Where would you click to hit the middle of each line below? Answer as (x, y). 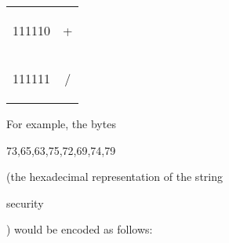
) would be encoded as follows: (80, 229)
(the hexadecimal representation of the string (114, 177)
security (25, 202)
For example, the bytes (61, 123)
